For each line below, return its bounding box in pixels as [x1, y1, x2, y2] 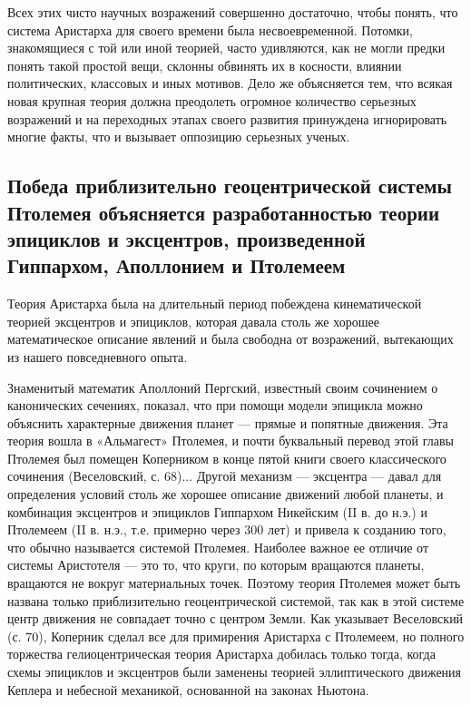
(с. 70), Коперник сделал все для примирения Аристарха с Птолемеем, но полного [7, 626, 465, 645]
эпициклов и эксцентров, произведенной [7, 224, 366, 252]
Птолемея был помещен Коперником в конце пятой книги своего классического [7, 448, 446, 467]
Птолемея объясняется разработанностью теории [7, 198, 440, 226]
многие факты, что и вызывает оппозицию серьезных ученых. [7, 127, 350, 146]
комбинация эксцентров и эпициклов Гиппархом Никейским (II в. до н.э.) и [7, 502, 427, 521]
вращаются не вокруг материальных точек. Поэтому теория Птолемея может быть [7, 573, 461, 592]
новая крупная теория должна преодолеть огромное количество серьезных [7, 91, 417, 110]
